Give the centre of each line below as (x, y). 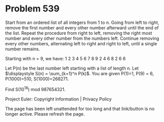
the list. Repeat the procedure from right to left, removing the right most (79, 33)
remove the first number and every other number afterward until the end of (82, 27)
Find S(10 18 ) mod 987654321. (35, 89)
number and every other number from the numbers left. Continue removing (82, 38)
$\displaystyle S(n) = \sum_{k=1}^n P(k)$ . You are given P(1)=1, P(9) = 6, (80, 73)
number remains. (23, 49)
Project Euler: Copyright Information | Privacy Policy (59, 99)
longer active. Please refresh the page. (45, 114)
